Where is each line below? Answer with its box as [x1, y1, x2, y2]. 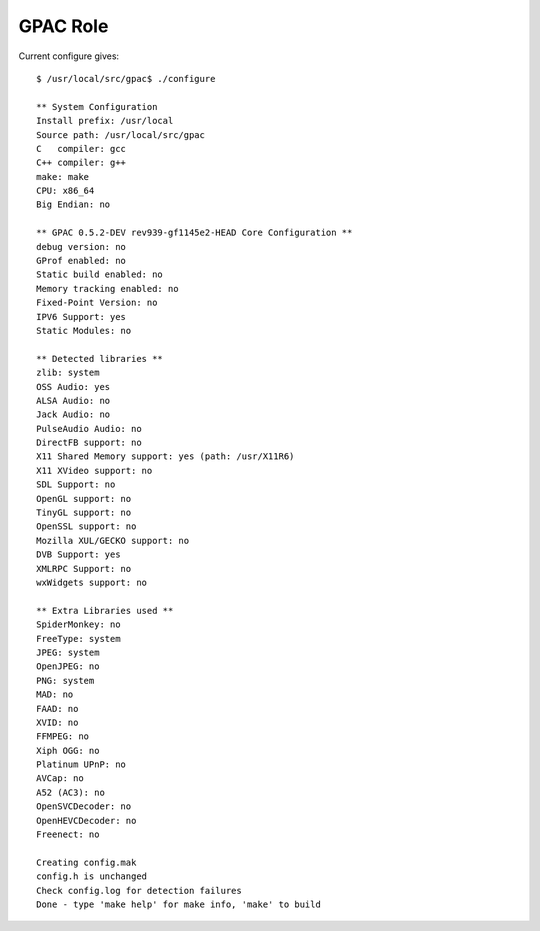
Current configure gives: [18, 50, 120, 62]
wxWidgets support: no [36, 577, 148, 588]
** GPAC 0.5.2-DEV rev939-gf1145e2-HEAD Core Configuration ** [36, 227, 353, 239]
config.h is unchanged [36, 871, 148, 882]
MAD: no [36, 689, 74, 700]
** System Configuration [36, 101, 158, 112]
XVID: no [36, 716, 79, 728]
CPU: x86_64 [36, 185, 95, 197]
